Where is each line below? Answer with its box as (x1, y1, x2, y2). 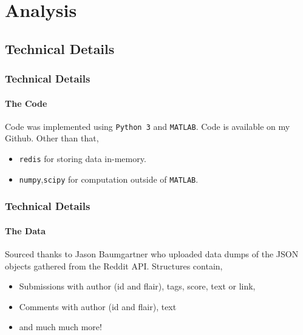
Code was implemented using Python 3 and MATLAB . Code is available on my (5, 120, 290, 132)
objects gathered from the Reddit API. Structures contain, (5, 259, 223, 272)
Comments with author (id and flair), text (19, 300, 177, 313)
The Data (5, 224, 46, 237)
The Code (5, 96, 47, 109)
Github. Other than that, (5, 132, 99, 144)
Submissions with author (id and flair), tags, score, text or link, (19, 280, 256, 293)
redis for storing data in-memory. (19, 152, 146, 165)
